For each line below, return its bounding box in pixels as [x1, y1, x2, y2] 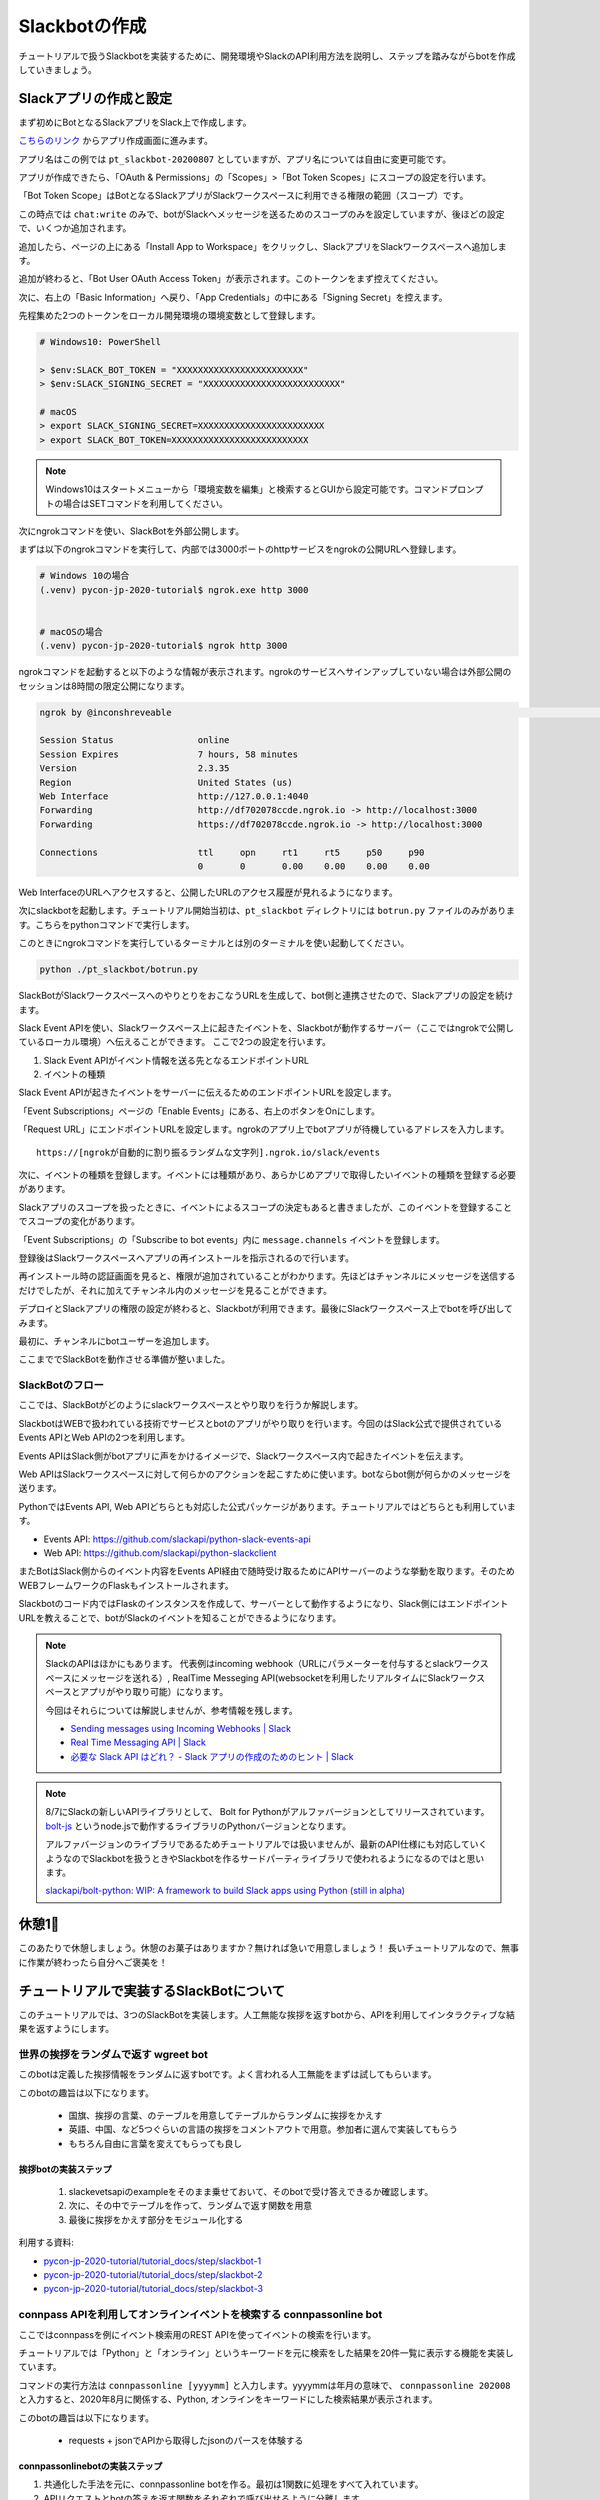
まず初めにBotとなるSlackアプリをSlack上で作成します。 [18, 116, 252, 128]
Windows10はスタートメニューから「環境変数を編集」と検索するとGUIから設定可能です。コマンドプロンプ [45, 483, 484, 495]
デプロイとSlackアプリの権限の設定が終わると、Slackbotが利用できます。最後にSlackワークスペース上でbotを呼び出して [18, 1303, 514, 1315]
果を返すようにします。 [18, 2023, 115, 2034]
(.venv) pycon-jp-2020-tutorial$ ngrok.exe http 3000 [39, 584, 309, 595]
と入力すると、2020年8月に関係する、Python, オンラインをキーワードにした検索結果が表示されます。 [18, 2393, 438, 2405]
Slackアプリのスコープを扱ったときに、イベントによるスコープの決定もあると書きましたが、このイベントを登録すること [18, 1201, 513, 1213]
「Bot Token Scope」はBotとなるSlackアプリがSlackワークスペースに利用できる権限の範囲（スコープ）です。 [18, 190, 469, 202]
